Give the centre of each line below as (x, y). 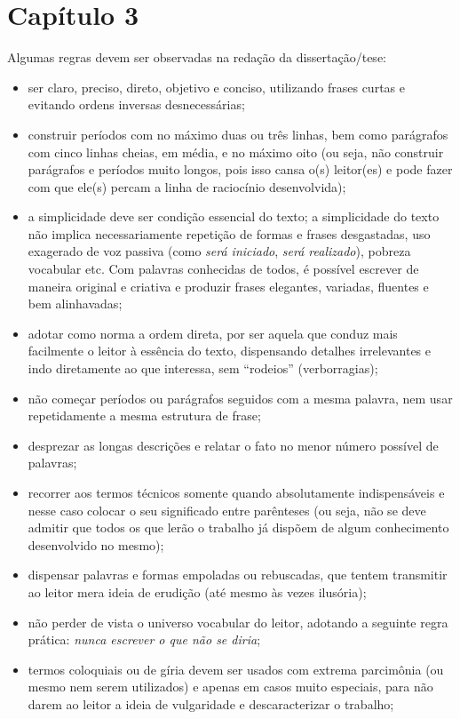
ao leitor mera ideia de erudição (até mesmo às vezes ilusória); (197, 591)
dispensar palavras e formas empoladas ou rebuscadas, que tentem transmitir (238, 575)
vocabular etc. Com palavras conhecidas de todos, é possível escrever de (223, 269)
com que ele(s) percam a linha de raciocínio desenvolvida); (187, 186)
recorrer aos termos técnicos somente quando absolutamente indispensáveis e (236, 492)
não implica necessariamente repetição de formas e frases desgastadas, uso (229, 233)
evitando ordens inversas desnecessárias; (136, 104)
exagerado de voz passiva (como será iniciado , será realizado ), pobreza (219, 251)
